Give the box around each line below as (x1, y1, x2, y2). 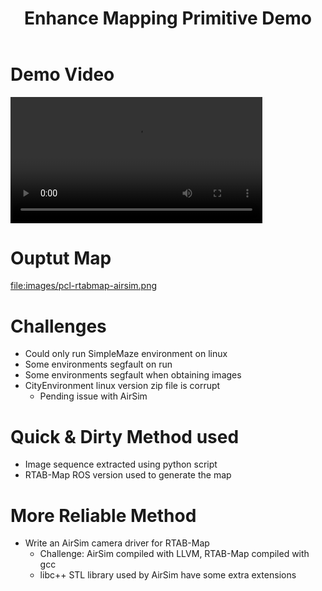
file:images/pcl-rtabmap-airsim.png (10, 280, 157, 292)
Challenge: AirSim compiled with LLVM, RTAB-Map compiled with (39, 548, 310, 560)
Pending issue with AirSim (39, 390, 148, 402)
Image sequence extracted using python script (24, 458, 218, 471)
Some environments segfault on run (24, 358, 173, 371)
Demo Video (10, 63, 115, 86)
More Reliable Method (10, 504, 197, 527)
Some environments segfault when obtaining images (24, 369, 242, 381)
